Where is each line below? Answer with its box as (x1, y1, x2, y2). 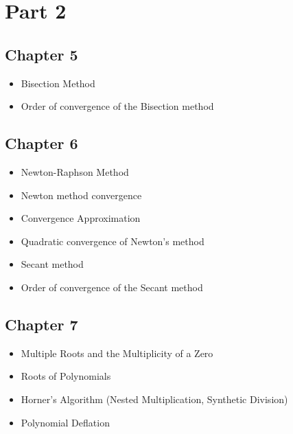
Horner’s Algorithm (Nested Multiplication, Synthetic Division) (21, 391, 288, 406)
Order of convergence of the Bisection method (21, 99, 214, 113)
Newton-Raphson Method (21, 164, 129, 179)
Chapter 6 (5, 133, 78, 154)
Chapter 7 (5, 313, 78, 334)
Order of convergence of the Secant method (21, 279, 203, 294)
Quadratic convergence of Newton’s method (21, 233, 204, 248)
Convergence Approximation (21, 211, 141, 225)
